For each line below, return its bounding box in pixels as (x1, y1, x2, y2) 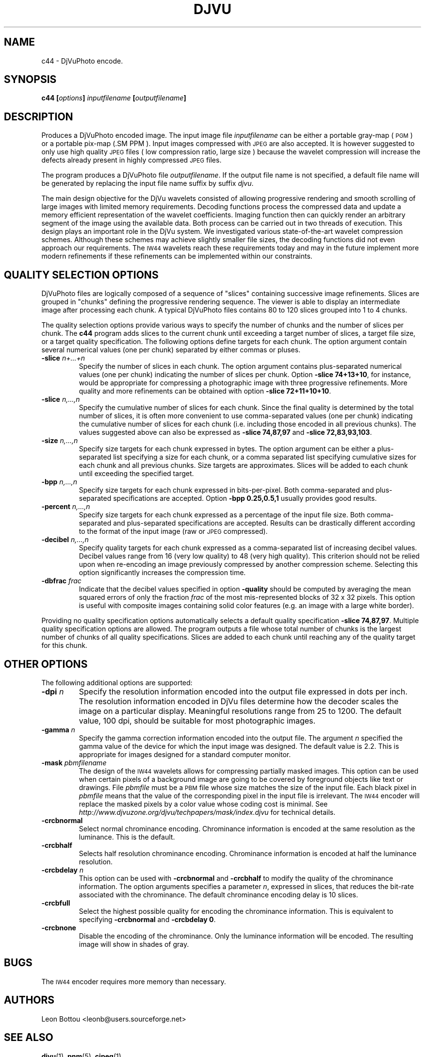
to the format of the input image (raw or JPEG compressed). (79, 527, 268, 536)
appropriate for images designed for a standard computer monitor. (79, 750, 291, 759)
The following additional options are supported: (41, 678, 193, 687)
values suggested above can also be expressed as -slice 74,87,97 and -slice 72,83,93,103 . (79, 428, 372, 437)
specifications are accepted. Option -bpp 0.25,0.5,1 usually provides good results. (113, 494, 377, 503)
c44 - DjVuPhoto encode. (41, 56, 123, 65)
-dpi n (41, 686, 64, 696)
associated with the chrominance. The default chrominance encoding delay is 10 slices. (79, 890, 359, 899)
